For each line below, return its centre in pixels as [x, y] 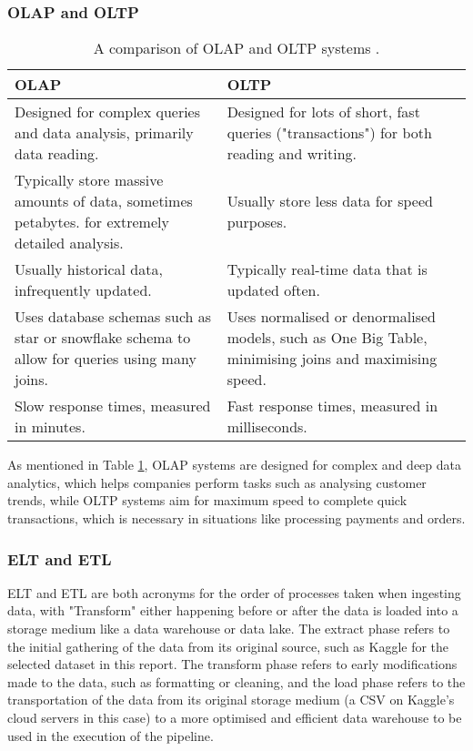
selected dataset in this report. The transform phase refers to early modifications [232, 664]
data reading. [57, 154]
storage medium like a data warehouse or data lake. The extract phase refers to [229, 628]
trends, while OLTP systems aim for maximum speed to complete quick [207, 500]
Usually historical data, [89, 269]
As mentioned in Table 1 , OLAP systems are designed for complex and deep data [234, 465]
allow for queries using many [106, 359]
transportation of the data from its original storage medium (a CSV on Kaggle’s [231, 700]
